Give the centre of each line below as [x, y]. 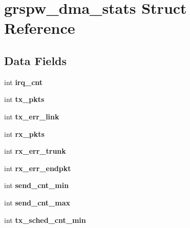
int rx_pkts [24, 133]
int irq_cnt [24, 82]
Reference [40, 28]
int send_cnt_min [37, 185]
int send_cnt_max [37, 202]
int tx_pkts [24, 99]
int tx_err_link [32, 116]
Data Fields [36, 60]
